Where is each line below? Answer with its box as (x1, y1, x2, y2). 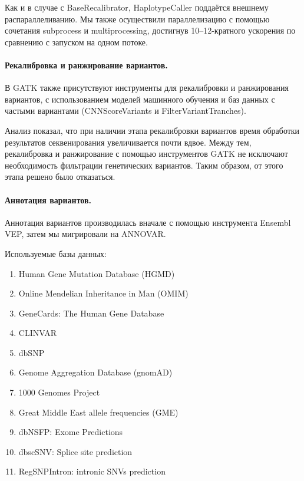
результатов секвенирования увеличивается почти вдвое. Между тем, (5, 136, 252, 148)
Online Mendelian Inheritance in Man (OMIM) (18, 287, 189, 299)
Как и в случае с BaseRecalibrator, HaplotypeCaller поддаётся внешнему (5, 1, 269, 13)
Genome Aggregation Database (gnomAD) (18, 366, 173, 378)
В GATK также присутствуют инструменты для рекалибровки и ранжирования (5, 81, 289, 94)
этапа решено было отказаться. (5, 170, 115, 183)
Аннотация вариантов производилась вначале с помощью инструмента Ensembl (5, 216, 291, 228)
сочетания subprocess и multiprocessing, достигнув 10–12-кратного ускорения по (5, 24, 296, 37)
